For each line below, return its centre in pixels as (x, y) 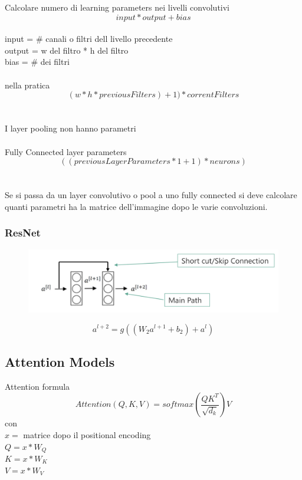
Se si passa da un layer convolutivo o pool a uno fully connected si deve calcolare (151, 195)
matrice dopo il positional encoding (87, 434)
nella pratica (27, 85)
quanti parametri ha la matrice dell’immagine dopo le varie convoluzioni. (136, 206)
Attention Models (60, 361)
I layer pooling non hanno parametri (70, 128)
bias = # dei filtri (37, 62)
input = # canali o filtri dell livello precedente (89, 39)
